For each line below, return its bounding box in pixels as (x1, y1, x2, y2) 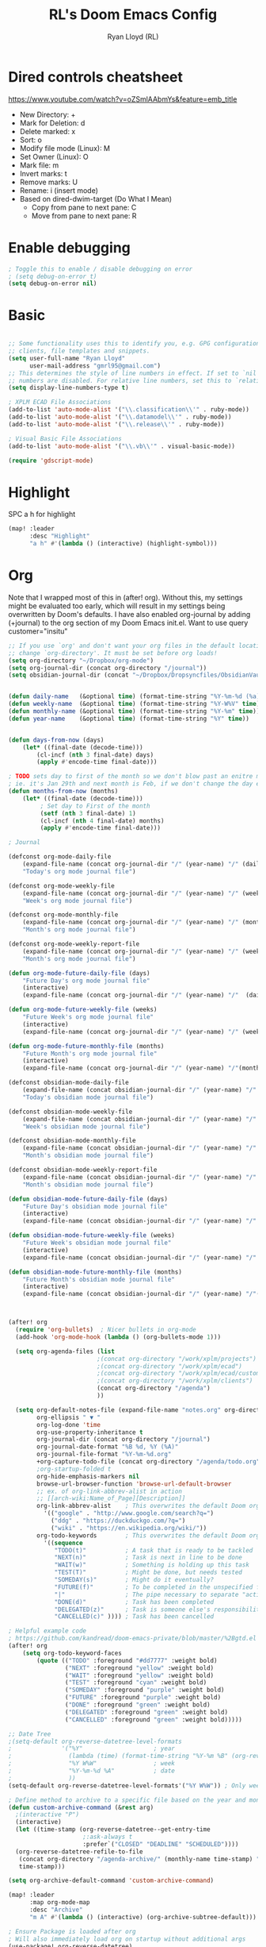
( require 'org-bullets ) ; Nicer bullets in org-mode (15, 1326, 196, 1334)
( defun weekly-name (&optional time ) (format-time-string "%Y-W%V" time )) (8, 700, 264, 708)
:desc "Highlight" (28, 532, 90, 541)
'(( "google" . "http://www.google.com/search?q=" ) (43, 1509, 215, 1517)
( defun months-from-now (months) (8, 788, 119, 796)
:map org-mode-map (28, 1899, 90, 1907)
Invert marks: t (19, 168, 67, 178)
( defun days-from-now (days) (8, 736, 104, 744)
